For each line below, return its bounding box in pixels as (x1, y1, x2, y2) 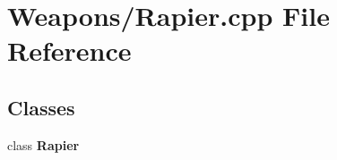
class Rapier (7, 135, 80, 154)
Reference (7, 32, 132, 69)
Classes (7, 93, 75, 121)
